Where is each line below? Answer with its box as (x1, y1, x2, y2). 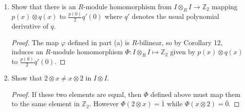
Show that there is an (11, 1, 76, 11)
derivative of (11, 20, 49, 31)
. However (89, 98, 119, 109)
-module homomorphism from (83, 1, 172, 11)
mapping (211, 1, 238, 11)
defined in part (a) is (68, 37, 130, 47)
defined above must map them (150, 89, 241, 99)
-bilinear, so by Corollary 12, (137, 37, 223, 47)
